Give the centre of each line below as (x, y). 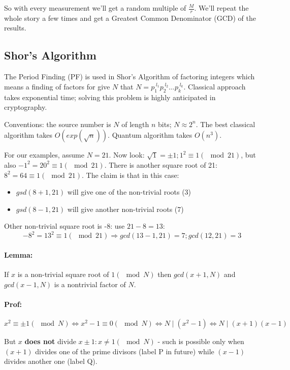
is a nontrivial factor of (90, 284)
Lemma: (19, 255)
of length (135, 124)
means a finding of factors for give (57, 86)
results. (15, 28)
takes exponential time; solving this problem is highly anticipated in (110, 97)
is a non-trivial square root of (63, 274)
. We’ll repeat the (221, 8)
